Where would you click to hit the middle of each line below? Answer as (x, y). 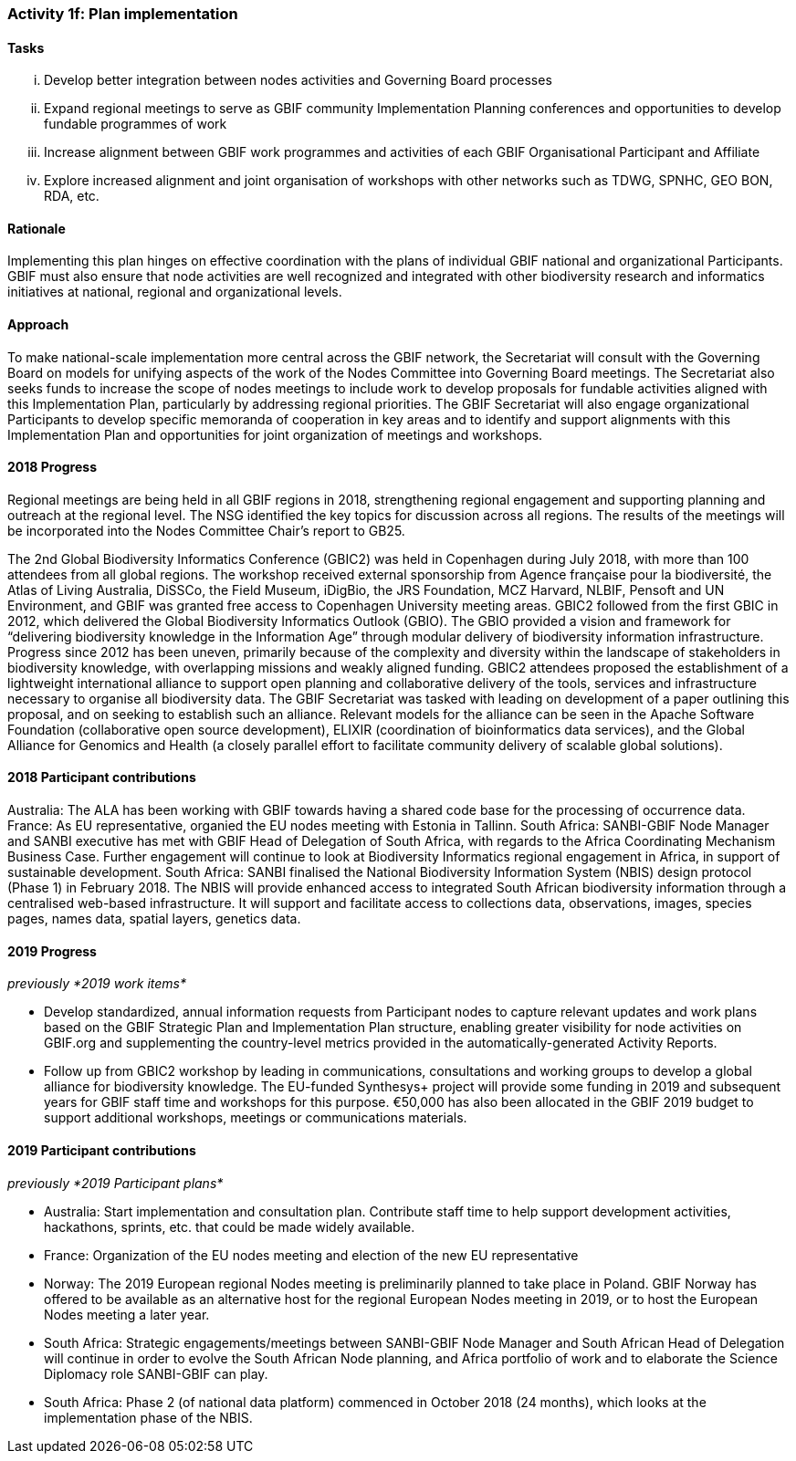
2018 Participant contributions (102, 777)
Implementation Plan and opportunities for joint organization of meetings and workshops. (275, 434)
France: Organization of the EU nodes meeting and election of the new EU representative (311, 1255)
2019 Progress (52, 951)
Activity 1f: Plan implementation (123, 14)
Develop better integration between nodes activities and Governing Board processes (298, 80)
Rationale (37, 228)
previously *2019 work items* (97, 984)
